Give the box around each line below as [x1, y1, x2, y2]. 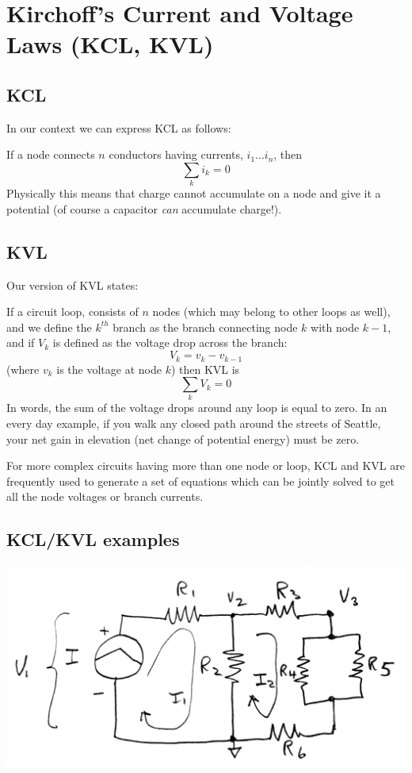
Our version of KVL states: [6, 276, 139, 293]
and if [6, 334, 35, 351]
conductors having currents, [109, 146, 243, 163]
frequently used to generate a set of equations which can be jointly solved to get [6, 472, 395, 489]
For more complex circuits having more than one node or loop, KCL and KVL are [6, 457, 405, 474]
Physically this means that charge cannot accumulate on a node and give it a [6, 185, 381, 202]
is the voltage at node [56, 360, 162, 377]
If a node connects [6, 146, 95, 163]
